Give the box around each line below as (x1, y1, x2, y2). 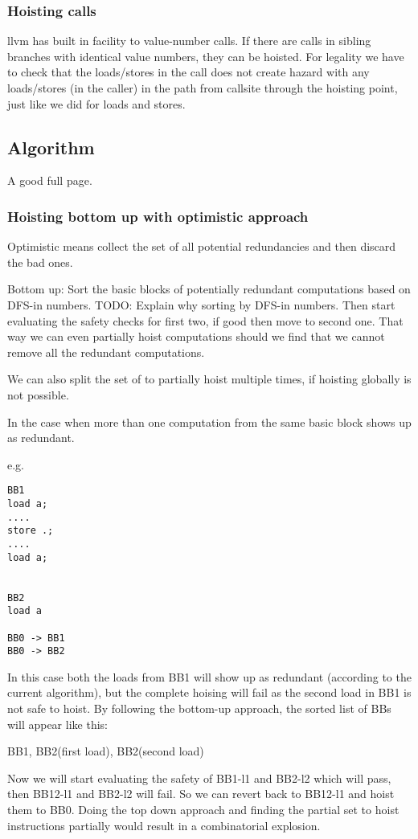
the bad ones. (7, 253, 73, 270)
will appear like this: (7, 715, 108, 732)
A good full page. (7, 172, 92, 189)
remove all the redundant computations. (7, 343, 205, 360)
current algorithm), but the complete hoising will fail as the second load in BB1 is (7, 684, 412, 701)
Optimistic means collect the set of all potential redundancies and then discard (7, 238, 396, 255)
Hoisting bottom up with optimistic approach (7, 206, 309, 226)
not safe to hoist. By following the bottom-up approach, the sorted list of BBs (7, 700, 391, 717)
